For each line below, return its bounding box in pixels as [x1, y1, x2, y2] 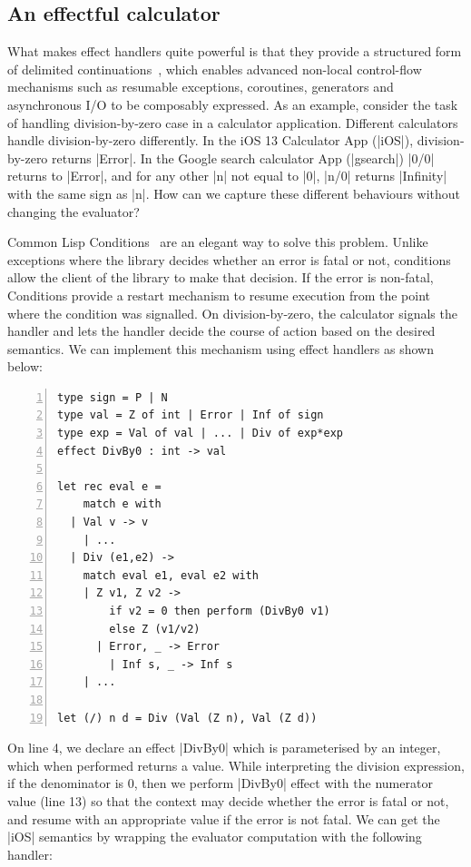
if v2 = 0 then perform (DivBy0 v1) [109, 605, 330, 618]
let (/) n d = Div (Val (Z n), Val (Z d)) [57, 711, 318, 724]
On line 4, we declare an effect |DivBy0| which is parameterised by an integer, [7, 738, 441, 757]
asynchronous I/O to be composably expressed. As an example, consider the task [7, 94, 458, 113]
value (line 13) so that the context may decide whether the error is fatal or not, [7, 791, 449, 810]
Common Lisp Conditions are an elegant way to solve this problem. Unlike [7, 232, 428, 251]
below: [7, 357, 43, 376]
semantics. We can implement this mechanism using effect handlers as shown [7, 339, 434, 358]
